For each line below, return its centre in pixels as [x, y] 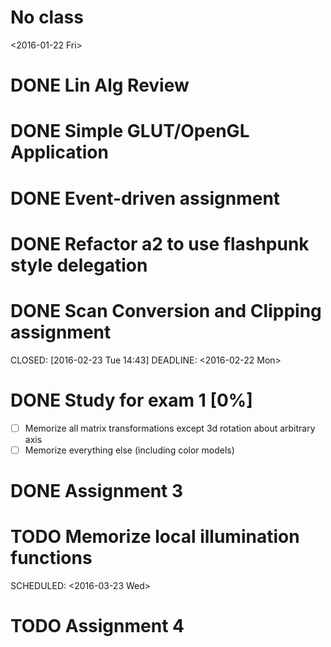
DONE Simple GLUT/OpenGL [130, 131]
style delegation [79, 265]
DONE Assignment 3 [97, 490]
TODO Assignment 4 [97, 626]
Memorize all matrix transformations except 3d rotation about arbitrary [170, 428]
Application [59, 152]
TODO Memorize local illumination [155, 537]
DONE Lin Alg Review [100, 85]
